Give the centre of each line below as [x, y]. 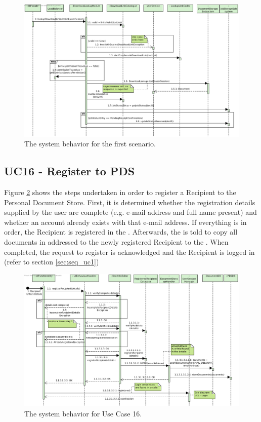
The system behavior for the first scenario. [90, 144]
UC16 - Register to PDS [70, 171]
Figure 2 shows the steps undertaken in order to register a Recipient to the [120, 192]
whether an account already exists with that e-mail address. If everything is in [125, 222]
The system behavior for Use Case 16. [83, 413]
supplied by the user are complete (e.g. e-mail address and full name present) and [130, 212]
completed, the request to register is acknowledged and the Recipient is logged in [129, 252]
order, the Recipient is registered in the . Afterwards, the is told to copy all [121, 232]
